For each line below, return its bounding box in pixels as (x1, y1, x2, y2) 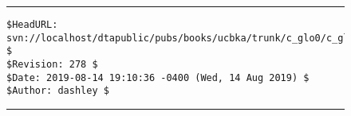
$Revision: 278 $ (6, 58, 98, 70)
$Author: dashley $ (6, 85, 109, 97)
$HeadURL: (6, 19, 58, 30)
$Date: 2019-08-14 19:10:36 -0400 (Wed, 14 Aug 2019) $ (6, 72, 310, 83)
